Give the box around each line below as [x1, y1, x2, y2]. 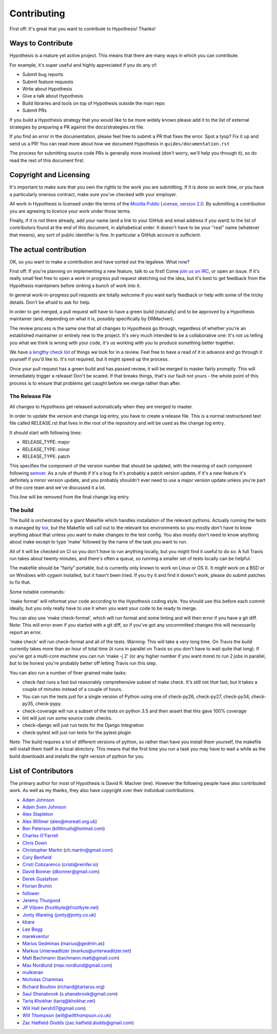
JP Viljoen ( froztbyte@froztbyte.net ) [22, 905, 99, 911]
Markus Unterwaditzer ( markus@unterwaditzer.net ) [22, 948, 131, 954]
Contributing [9, 8, 65, 19]
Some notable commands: [9, 589, 65, 595]
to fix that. [9, 579, 31, 586]
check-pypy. [35, 701, 62, 707]
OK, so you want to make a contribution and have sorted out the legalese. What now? [9, 258, 190, 265]
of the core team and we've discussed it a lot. [9, 484, 106, 491]
